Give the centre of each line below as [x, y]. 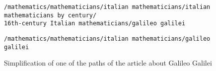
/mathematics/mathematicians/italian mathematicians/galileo [107, 38]
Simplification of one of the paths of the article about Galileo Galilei [108, 63]
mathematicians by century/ [50, 15]
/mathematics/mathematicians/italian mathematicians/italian [107, 7]
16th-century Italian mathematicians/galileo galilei [95, 24]
